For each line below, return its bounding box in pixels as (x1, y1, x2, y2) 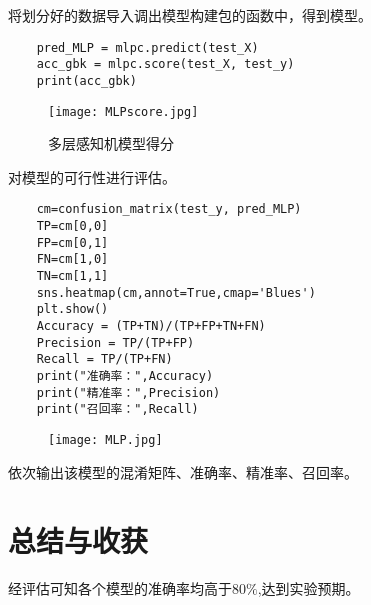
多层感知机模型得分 (48, 133, 174, 154)
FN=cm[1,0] (36, 252, 109, 267)
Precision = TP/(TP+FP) (36, 335, 195, 350)
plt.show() (36, 302, 109, 317)
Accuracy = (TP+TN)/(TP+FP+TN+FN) (36, 319, 266, 333)
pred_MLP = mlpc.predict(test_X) (36, 40, 259, 55)
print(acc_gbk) (36, 73, 137, 88)
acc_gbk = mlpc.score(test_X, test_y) (36, 57, 295, 72)
